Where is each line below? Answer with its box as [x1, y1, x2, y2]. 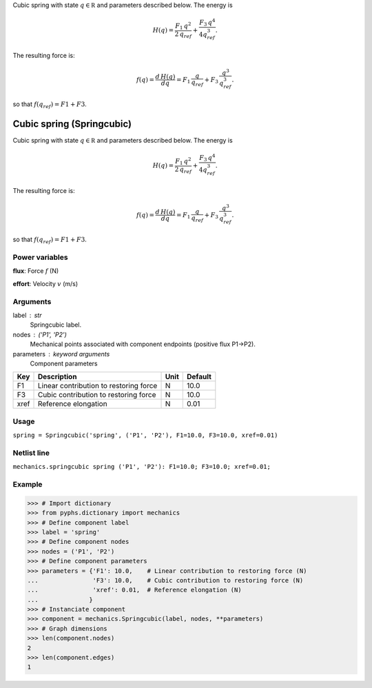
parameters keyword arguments [12, 350, 110, 358]
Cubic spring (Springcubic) [12, 118, 132, 130]
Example [12, 480, 43, 489]
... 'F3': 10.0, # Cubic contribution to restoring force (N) [27, 576, 304, 584]
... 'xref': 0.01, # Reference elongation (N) [27, 586, 242, 594]
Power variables [12, 252, 68, 262]
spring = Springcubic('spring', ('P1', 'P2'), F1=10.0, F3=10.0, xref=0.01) [12, 432, 278, 439]
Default [187, 372, 211, 382]
